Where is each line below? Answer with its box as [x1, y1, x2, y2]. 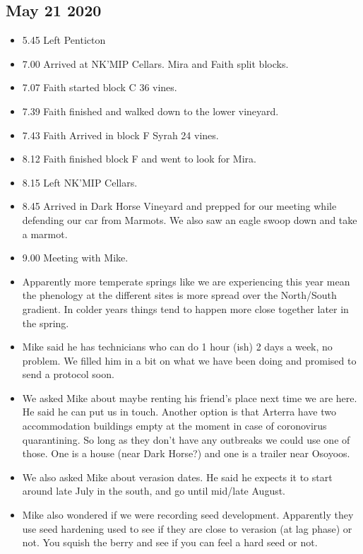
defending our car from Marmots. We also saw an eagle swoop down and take [22, 212, 357, 227]
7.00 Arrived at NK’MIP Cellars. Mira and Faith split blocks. [22, 56, 289, 71]
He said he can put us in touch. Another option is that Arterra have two [22, 404, 336, 419]
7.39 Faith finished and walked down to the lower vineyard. [22, 103, 279, 118]
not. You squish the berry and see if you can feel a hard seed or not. [22, 535, 318, 550]
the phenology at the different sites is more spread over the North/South [22, 288, 337, 302]
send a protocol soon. [22, 367, 114, 382]
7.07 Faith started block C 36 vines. [22, 80, 177, 95]
